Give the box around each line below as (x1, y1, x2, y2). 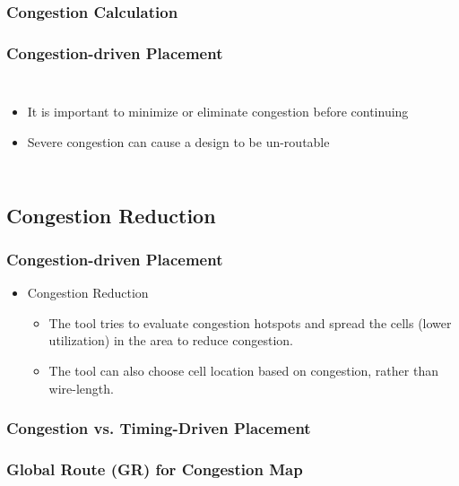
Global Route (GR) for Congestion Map (6, 457, 303, 480)
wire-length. (48, 378, 114, 397)
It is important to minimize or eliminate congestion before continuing (27, 102, 409, 121)
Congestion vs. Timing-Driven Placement (6, 417, 311, 439)
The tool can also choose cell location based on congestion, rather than (48, 361, 438, 380)
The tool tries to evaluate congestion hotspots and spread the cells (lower (48, 313, 452, 332)
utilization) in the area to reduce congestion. (48, 331, 293, 350)
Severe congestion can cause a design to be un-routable (27, 132, 330, 151)
